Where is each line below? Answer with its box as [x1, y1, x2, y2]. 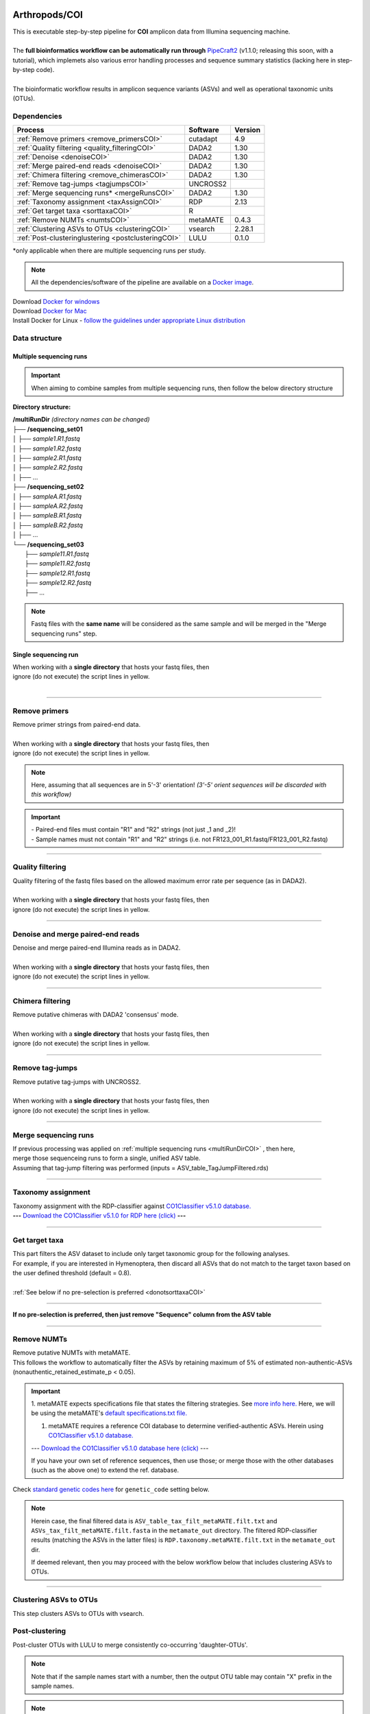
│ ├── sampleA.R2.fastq [12, 501, 84, 510]
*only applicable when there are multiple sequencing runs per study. [12, 247, 206, 255]
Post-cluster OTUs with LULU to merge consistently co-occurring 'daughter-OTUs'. [12, 1641, 248, 1649]
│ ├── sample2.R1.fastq [12, 454, 82, 462]
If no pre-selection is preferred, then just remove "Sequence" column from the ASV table [12, 1310, 272, 1319]
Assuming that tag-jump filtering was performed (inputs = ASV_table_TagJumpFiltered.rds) [12, 1163, 269, 1172]
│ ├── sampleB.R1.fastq [12, 511, 82, 520]
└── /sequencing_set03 [12, 540, 84, 548]
